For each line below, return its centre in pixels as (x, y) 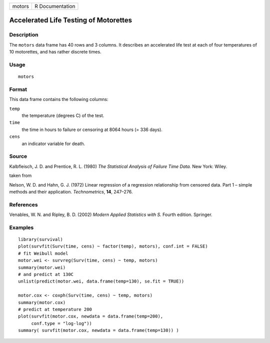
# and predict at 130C (46, 274)
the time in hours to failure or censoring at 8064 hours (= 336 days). (92, 129)
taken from (20, 175)
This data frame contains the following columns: (59, 99)
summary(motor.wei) (42, 267)
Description (24, 35)
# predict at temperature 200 (55, 309)
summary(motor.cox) (42, 302)
